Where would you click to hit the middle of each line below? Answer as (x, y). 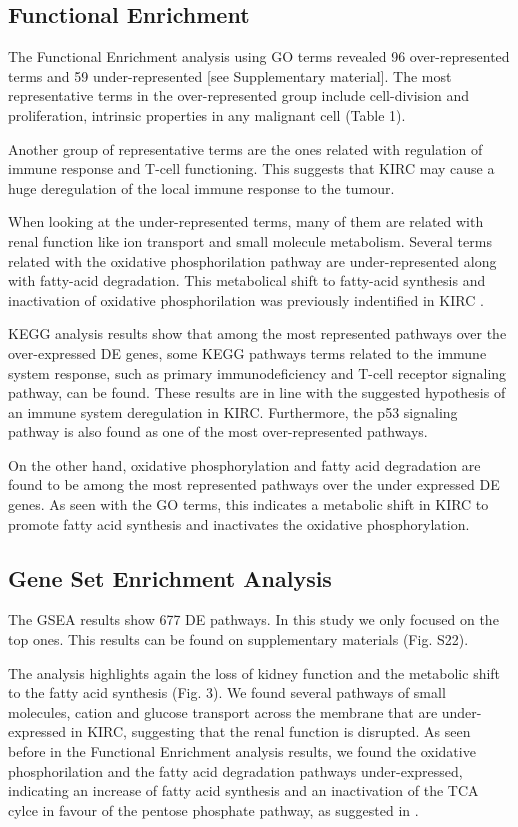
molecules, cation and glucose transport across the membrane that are (223, 711)
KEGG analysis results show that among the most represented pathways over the (257, 333)
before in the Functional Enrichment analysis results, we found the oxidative (242, 751)
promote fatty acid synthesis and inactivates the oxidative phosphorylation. (239, 523)
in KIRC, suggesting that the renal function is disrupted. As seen (270, 731)
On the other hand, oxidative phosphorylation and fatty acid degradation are (244, 464)
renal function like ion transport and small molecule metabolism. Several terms (250, 240)
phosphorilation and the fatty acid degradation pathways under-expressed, (235, 770)
